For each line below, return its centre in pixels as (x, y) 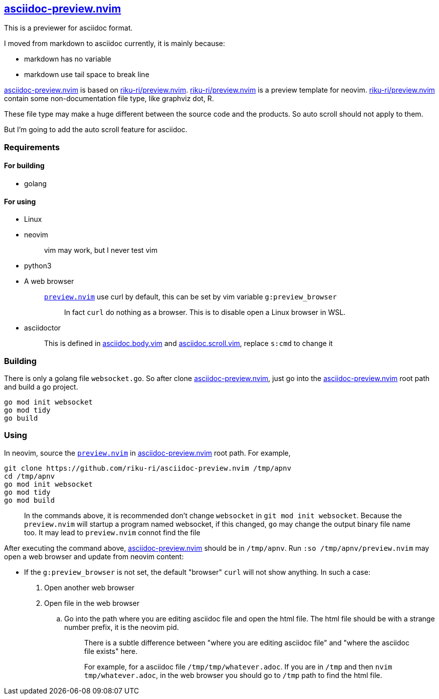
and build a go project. (41, 387)
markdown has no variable (68, 59)
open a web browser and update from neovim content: (94, 556)
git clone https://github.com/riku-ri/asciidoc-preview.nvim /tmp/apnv (148, 468)
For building (24, 166)
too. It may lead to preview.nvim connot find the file (112, 532)
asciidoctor (43, 328)
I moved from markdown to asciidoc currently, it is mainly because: (115, 44)
